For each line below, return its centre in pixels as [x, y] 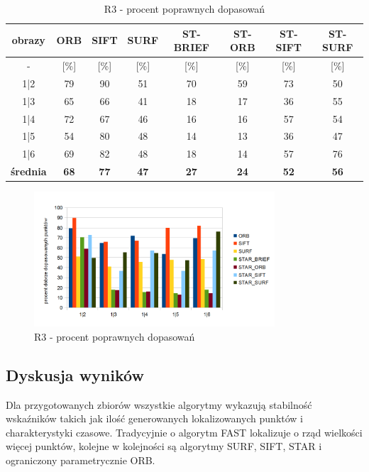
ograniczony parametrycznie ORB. [81, 460]
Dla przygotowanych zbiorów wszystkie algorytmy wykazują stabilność [159, 404]
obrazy [28, 40]
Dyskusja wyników [75, 374]
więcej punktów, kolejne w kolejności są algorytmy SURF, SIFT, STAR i [164, 446]
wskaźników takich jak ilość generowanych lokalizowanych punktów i [155, 418]
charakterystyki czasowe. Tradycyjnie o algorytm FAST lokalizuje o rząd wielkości [184, 432]
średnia [29, 171]
